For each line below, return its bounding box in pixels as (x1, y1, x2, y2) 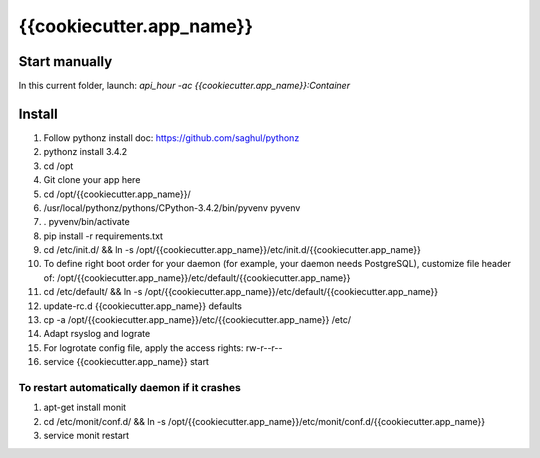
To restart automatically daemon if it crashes (18, 380, 242, 394)
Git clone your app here (43, 174, 141, 186)
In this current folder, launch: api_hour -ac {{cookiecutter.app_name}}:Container (18, 80, 350, 92)
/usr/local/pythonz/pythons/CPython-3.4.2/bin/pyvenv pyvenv (43, 201, 301, 214)
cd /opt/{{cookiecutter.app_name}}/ (43, 188, 192, 200)
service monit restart (43, 430, 130, 442)
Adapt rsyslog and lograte (43, 328, 151, 340)
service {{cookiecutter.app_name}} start (43, 356, 210, 368)
